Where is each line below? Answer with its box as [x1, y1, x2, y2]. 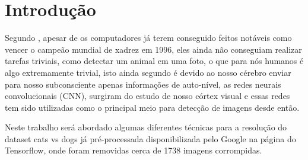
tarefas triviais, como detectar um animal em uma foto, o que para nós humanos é [5, 55, 304, 67]
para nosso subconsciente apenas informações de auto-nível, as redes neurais [5, 78, 281, 90]
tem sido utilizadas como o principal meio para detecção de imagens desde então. [5, 101, 300, 113]
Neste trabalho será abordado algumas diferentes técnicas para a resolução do [5, 121, 287, 133]
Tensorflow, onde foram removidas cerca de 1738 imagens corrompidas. [5, 144, 262, 156]
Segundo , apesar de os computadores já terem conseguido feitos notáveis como [5, 31, 292, 44]
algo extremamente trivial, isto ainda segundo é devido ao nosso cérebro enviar [5, 66, 291, 78]
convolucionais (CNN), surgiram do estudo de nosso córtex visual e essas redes [5, 89, 290, 102]
